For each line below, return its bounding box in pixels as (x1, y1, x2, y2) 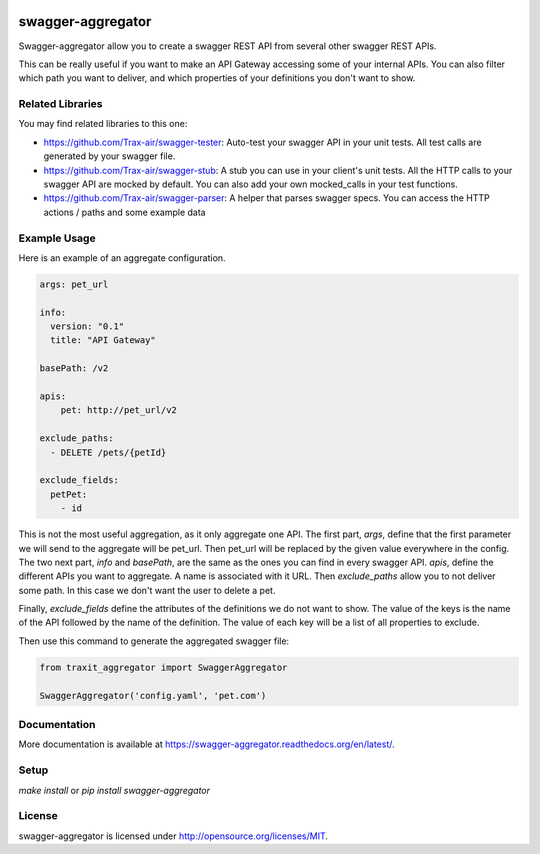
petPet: (50, 488, 88, 500)
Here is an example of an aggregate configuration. (18, 251, 226, 264)
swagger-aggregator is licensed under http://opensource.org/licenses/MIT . (18, 830, 329, 842)
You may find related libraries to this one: (18, 118, 188, 130)
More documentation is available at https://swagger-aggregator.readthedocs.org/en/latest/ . (18, 738, 395, 750)
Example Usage (18, 231, 96, 245)
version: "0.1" (50, 321, 125, 332)
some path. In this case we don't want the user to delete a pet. (18, 584, 276, 596)
